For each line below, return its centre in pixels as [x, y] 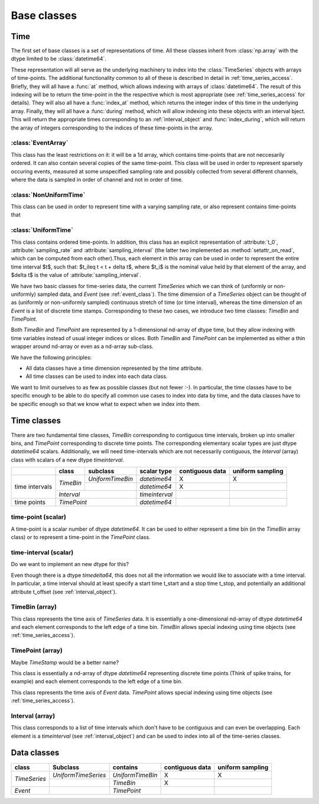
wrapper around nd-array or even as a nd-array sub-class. [82, 347]
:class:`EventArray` [40, 143]
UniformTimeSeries [79, 775]
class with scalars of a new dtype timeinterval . [67, 460]
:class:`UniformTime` [42, 230]
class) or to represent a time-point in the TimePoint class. [81, 537]
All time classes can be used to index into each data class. [97, 376]
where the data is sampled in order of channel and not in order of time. [97, 179]
